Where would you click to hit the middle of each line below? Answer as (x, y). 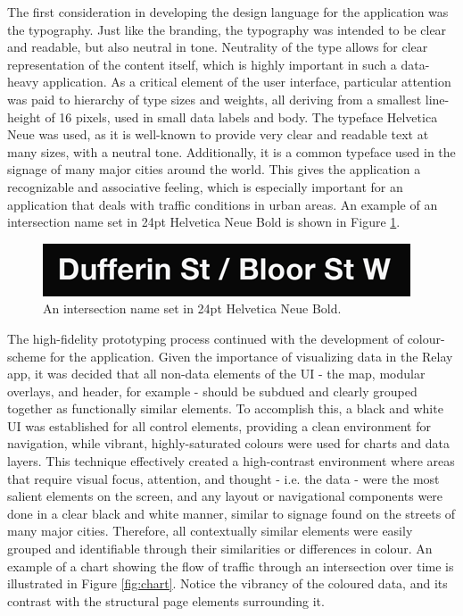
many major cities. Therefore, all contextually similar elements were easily (210, 531)
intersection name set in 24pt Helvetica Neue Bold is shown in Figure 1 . (204, 222)
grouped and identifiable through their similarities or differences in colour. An (220, 549)
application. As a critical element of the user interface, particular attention (247, 82)
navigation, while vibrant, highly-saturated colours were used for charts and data (229, 443)
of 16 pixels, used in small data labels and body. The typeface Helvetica (241, 117)
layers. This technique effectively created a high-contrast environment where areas (231, 461)
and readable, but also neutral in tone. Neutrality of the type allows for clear (218, 47)
